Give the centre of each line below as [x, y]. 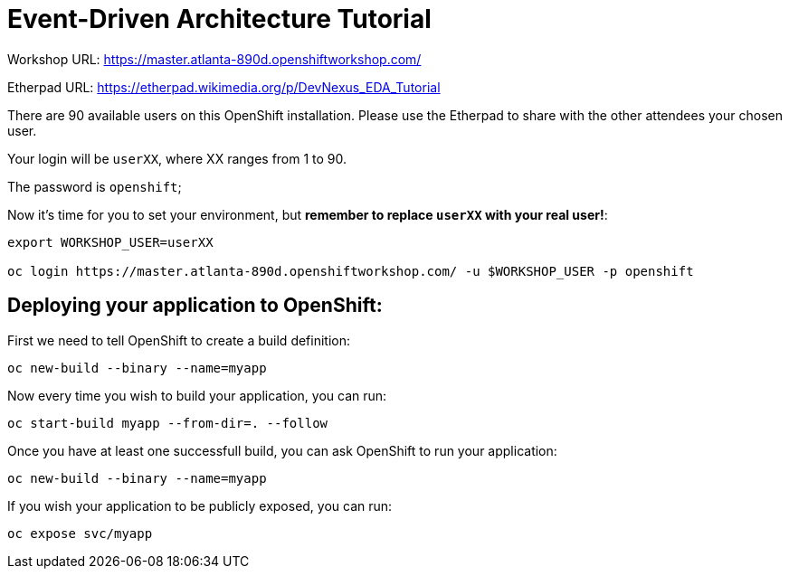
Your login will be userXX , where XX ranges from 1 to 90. [177, 158]
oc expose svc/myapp [80, 533]
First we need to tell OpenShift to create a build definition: [179, 340]
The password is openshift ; [95, 186]
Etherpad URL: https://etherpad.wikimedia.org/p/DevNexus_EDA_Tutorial [224, 87]
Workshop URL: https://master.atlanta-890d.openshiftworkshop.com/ [214, 59]
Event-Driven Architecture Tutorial [219, 19]
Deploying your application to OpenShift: [195, 306]
